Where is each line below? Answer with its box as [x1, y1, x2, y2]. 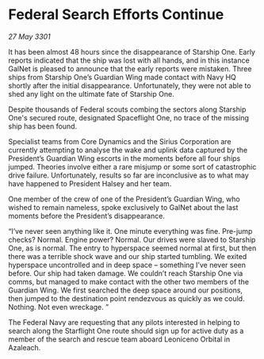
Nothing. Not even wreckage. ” [8, 302, 109, 311]
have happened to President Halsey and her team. [8, 178, 172, 188]
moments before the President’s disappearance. [8, 211, 165, 220]
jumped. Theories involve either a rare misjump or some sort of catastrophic [8, 162, 257, 171]
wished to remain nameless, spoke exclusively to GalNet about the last [8, 202, 239, 212]
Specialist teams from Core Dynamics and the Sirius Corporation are [8, 136, 231, 146]
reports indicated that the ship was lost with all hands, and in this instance [8, 55, 250, 65]
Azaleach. [8, 342, 41, 352]
